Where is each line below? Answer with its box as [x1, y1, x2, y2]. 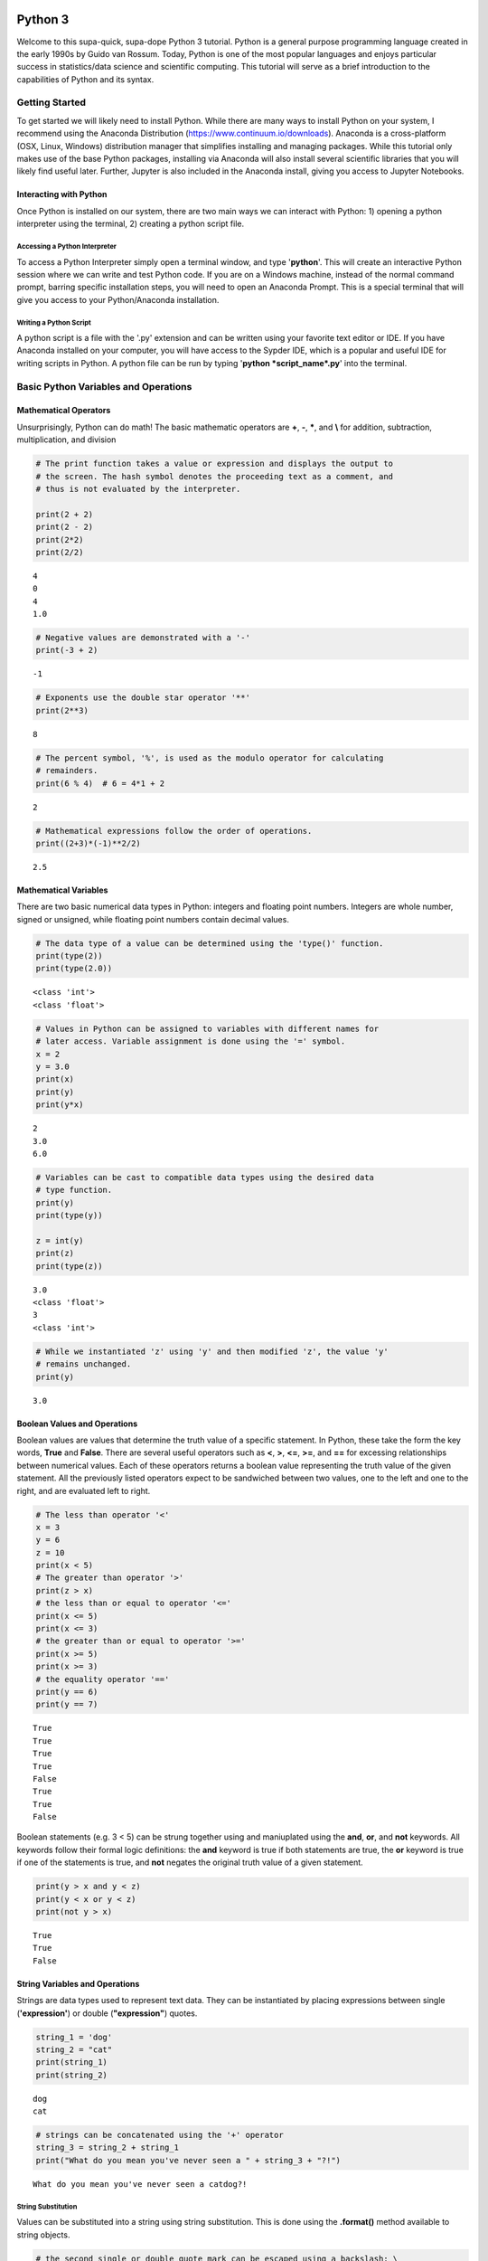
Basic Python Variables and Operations [16, 380, 192, 393]
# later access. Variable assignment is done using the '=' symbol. [35, 1036, 346, 1046]
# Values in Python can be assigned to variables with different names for [35, 1023, 380, 1034]
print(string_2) [35, 2069, 108, 2080]
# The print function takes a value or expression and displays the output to [35, 459, 393, 469]
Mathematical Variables [16, 885, 108, 895]
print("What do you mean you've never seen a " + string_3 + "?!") [35, 2155, 342, 2165]
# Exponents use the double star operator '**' [35, 693, 250, 703]
